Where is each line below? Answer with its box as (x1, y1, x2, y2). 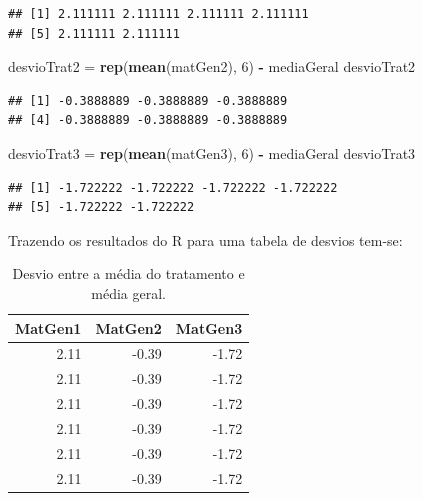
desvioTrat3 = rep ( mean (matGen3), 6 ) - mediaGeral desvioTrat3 (8, 142, 416, 163)
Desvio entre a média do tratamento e (12, 263, 245, 284)
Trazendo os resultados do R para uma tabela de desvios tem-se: (8, 229, 403, 250)
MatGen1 (15, 317, 82, 338)
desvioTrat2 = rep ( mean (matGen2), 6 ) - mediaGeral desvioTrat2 (8, 56, 416, 77)
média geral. (91, 282, 166, 303)
